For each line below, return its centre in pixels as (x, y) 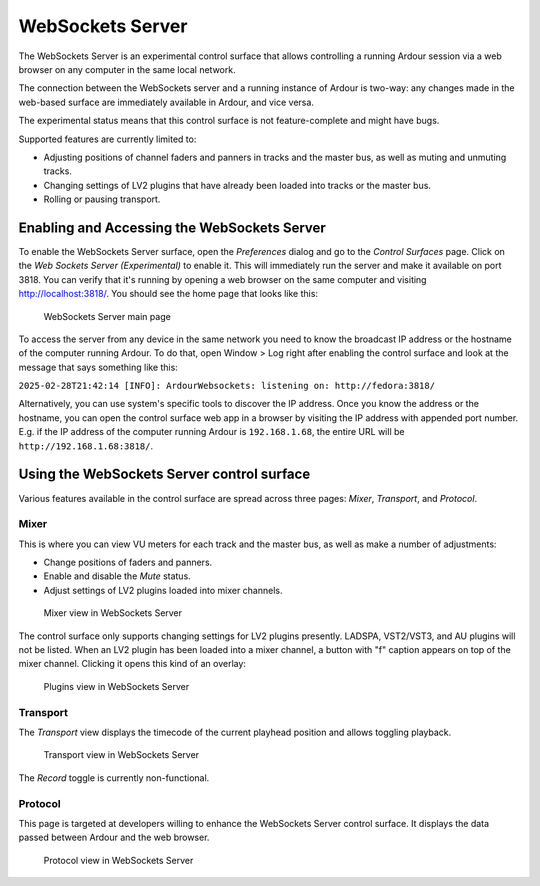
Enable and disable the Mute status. (117, 576)
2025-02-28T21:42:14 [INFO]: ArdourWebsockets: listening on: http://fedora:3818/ (226, 386)
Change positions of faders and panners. (128, 562)
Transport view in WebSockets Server (121, 755)
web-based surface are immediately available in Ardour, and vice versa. (166, 102)
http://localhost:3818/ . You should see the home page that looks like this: (168, 294)
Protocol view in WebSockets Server (118, 860)
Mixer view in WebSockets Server (113, 613)
